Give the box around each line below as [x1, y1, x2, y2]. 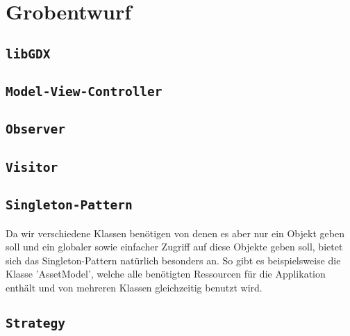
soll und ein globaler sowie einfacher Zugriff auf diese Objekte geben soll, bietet [6, 239, 343, 254]
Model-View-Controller [6, 84, 162, 99]
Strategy [6, 315, 65, 330]
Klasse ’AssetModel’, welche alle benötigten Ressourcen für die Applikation [6, 266, 326, 281]
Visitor [6, 159, 58, 175]
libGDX [6, 46, 51, 61]
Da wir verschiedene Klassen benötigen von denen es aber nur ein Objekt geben [6, 225, 344, 240]
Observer [6, 122, 65, 137]
